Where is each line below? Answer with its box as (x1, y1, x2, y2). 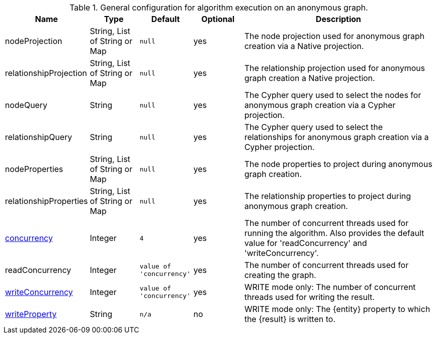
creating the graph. (244, 270, 316, 280)
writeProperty (5, 309, 57, 319)
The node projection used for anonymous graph (244, 31, 425, 41)
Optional (201, 14, 235, 24)
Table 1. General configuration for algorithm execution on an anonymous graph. (69, 2, 368, 12)
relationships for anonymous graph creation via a (244, 132, 429, 142)
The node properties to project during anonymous (244, 159, 432, 169)
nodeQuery (5, 100, 48, 110)
